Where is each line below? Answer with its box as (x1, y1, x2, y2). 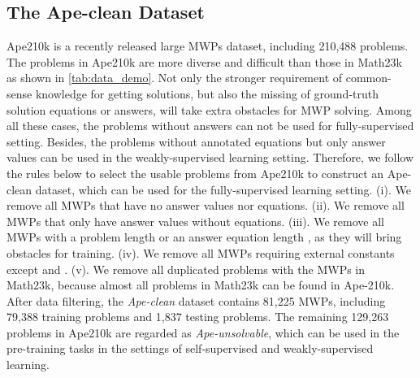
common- (345, 69, 392, 86)
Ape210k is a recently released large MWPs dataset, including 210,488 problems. (6, 37, 409, 54)
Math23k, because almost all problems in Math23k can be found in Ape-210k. (6, 276, 395, 293)
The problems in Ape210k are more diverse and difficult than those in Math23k (6, 53, 402, 70)
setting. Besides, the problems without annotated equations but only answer (6, 133, 386, 150)
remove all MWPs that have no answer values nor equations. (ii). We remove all (6, 197, 405, 214)
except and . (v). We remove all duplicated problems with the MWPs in (6, 260, 366, 277)
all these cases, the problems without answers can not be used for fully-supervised (6, 117, 414, 134)
